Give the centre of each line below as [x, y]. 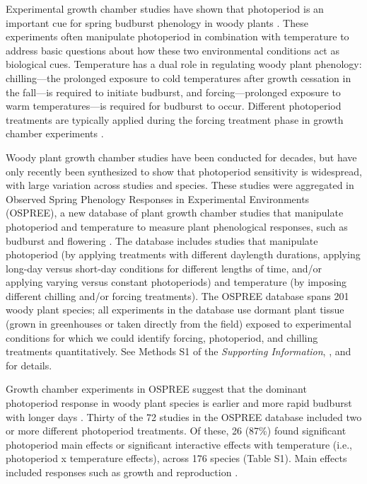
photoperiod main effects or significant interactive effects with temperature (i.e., [179, 444]
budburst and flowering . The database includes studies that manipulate [162, 240]
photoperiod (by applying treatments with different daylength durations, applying [183, 254]
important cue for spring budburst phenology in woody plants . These [157, 22]
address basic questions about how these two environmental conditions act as [173, 50]
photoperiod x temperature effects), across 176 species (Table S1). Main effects [176, 458]
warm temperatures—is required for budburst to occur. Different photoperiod [174, 106]
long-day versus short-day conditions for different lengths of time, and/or [164, 268]
